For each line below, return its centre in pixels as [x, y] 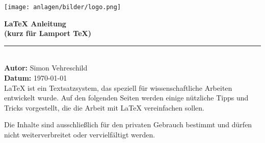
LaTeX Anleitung [35, 23]
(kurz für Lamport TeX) [48, 33]
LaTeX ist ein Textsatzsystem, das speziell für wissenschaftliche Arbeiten [118, 87]
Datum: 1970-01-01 [36, 78]
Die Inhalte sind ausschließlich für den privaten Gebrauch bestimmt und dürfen [128, 124]
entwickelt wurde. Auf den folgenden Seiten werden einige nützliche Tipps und [126, 98]
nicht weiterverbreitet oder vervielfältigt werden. [80, 134]
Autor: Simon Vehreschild [46, 68]
